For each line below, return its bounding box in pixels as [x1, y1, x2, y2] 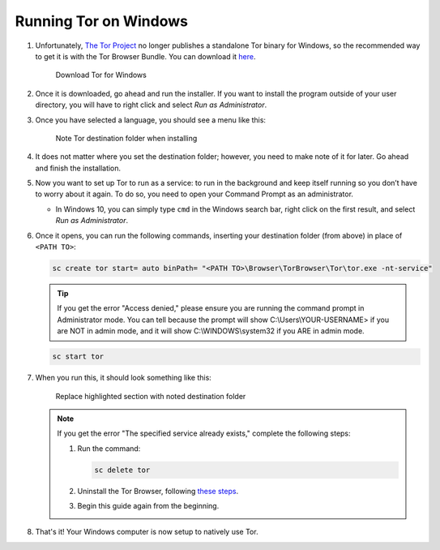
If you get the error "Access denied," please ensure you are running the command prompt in [57, 303, 365, 313]
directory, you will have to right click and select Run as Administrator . [35, 100, 267, 110]
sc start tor [52, 352, 105, 361]
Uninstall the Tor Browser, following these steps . [77, 486, 239, 496]
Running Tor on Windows [15, 12, 188, 30]
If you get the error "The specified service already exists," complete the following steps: [57, 428, 352, 438]
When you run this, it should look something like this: [35, 373, 212, 383]
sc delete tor [94, 465, 151, 475]
